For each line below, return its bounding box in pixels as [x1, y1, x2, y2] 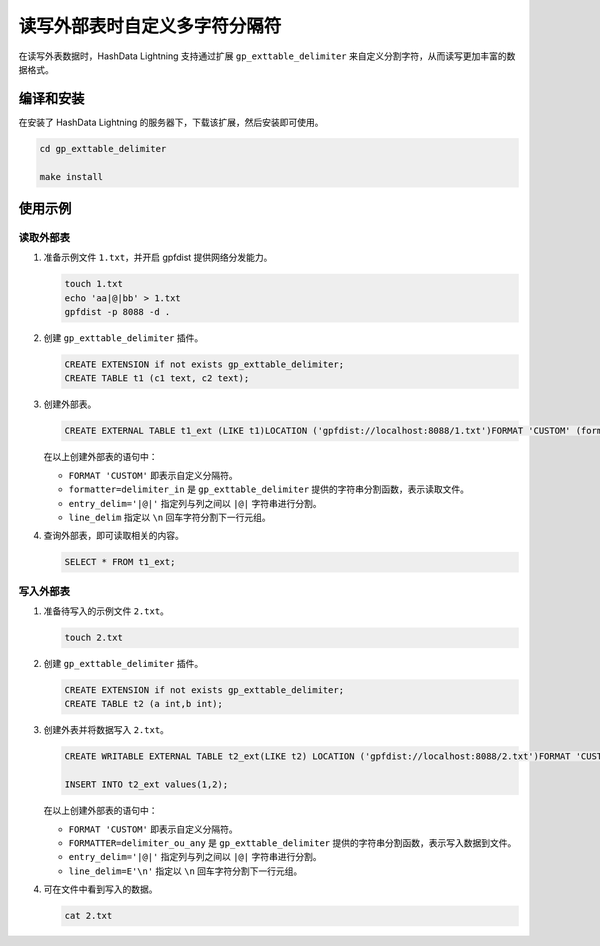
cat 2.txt [64, 910, 113, 922]
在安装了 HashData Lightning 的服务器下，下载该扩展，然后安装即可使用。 [18, 116, 324, 128]
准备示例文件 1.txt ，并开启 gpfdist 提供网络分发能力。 [43, 251, 273, 264]
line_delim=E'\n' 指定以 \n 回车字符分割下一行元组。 [68, 865, 303, 877]
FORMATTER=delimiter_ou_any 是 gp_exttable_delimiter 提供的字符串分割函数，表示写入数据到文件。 [68, 836, 517, 849]
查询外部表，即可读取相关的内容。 [43, 530, 184, 542]
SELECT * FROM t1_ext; [64, 556, 176, 568]
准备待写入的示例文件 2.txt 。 [43, 605, 170, 617]
